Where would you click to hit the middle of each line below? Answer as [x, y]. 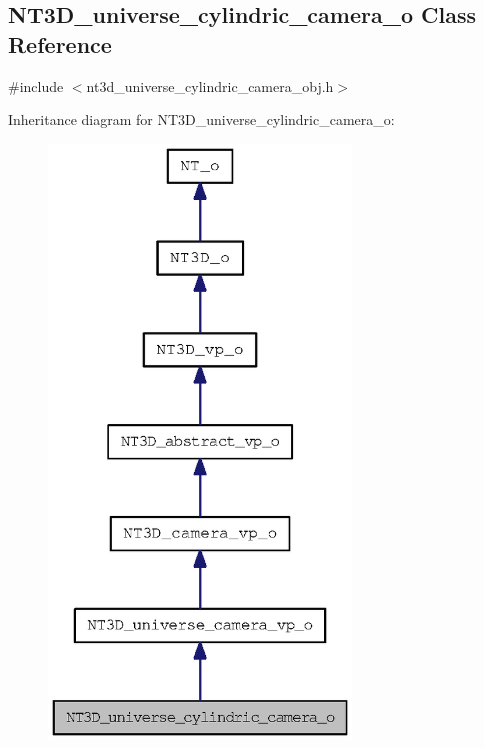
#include [36, 85]
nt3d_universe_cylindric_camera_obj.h [210, 85]
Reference [60, 43]
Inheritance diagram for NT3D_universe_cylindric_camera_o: [201, 119]
